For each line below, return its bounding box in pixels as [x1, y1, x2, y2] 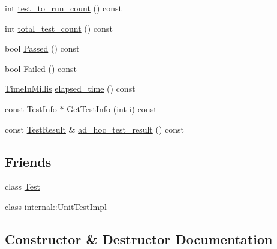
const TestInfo [5, 102, 57, 115]
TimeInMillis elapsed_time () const [5, 82, 136, 95]
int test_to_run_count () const [5, 2, 122, 14]
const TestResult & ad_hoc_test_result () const [5, 122, 184, 135]
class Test [5, 180, 40, 193]
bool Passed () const [5, 42, 80, 55]
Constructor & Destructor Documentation [5, 229, 273, 248]
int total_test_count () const [5, 22, 113, 34]
